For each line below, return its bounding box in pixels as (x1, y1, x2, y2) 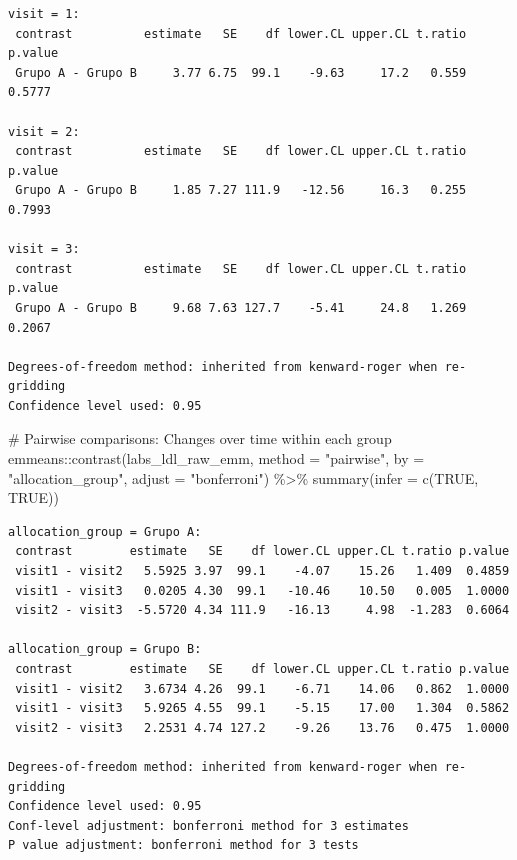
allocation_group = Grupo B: (8, 642, 202, 657)
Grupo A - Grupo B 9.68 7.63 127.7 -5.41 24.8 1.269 (15, 300, 467, 315)
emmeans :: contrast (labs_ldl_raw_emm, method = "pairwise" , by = (8, 448, 425, 469)
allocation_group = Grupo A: (8, 524, 202, 539)
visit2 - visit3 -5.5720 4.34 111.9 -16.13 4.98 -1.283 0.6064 (15, 603, 510, 618)
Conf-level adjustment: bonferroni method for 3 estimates (8, 818, 409, 833)
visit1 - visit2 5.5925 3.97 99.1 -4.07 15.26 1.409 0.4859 (15, 564, 510, 579)
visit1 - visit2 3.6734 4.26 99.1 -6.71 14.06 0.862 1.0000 (15, 681, 510, 696)
